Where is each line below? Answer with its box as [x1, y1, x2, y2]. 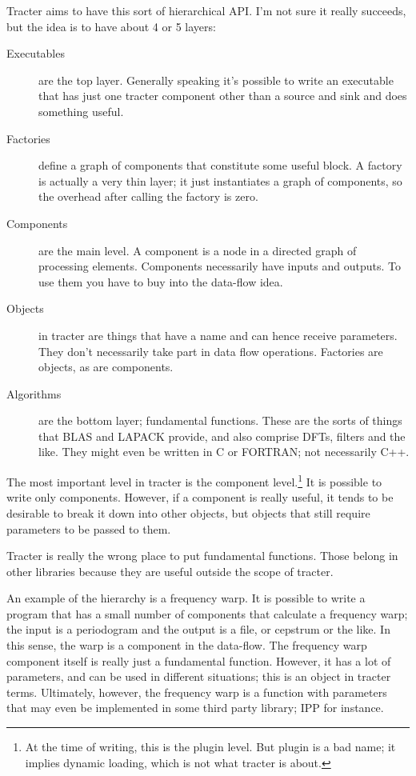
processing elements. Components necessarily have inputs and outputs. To [38, 258, 401, 274]
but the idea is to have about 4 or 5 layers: [6, 18, 216, 34]
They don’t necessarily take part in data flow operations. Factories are [38, 342, 383, 359]
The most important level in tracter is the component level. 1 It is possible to [6, 471, 382, 490]
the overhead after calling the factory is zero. [38, 188, 258, 205]
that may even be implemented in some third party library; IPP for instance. [6, 699, 384, 716]
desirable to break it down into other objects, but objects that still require [6, 504, 370, 521]
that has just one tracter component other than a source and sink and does [38, 87, 407, 104]
